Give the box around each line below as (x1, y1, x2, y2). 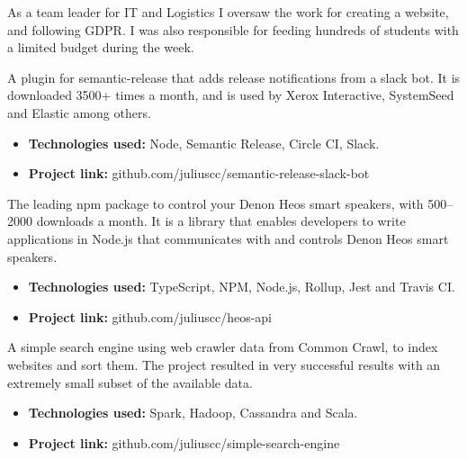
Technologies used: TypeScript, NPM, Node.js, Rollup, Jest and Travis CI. (28, 277, 455, 296)
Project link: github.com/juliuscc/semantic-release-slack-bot (28, 164, 370, 183)
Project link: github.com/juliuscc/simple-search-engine (28, 433, 340, 452)
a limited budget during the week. (7, 38, 194, 57)
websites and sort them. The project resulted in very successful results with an (7, 355, 441, 373)
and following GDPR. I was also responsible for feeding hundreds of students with (7, 20, 459, 39)
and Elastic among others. (7, 103, 151, 121)
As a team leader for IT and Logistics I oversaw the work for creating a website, (7, 3, 449, 21)
